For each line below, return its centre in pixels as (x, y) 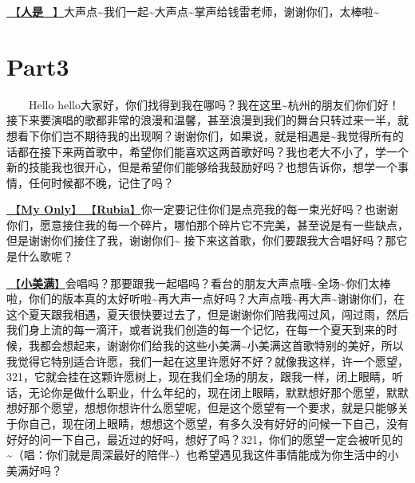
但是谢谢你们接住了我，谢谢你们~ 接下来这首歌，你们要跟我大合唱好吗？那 (202, 240)
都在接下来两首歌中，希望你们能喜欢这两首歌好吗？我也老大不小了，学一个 (213, 151)
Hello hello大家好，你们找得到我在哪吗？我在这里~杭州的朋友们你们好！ (214, 104)
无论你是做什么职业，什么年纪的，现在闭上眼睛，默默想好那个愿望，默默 (218, 392)
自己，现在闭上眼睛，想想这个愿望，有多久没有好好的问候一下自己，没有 (218, 423)
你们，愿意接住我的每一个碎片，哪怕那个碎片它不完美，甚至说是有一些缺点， (207, 224)
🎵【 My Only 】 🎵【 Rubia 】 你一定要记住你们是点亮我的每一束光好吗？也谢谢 (202, 209)
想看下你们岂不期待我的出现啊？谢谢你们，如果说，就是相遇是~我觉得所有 (200, 135)
